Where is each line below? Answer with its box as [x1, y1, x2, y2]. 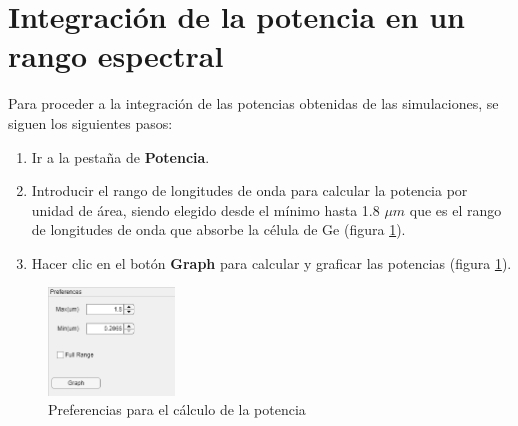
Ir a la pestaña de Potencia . [31, 146, 210, 167]
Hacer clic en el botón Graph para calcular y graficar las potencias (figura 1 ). [31, 252, 512, 273]
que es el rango [409, 199, 502, 220]
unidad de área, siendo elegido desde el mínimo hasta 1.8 [31, 199, 380, 220]
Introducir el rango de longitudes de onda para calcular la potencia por [31, 180, 468, 201]
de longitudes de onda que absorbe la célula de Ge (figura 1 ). [31, 219, 406, 240]
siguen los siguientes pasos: [8, 112, 173, 133]
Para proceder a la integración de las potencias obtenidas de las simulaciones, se [8, 93, 499, 114]
